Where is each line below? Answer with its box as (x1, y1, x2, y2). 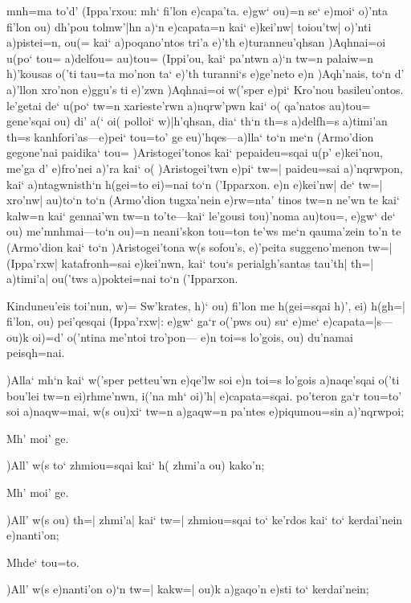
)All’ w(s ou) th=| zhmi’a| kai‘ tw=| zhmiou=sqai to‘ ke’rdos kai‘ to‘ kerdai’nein (6, 511, 403, 527)
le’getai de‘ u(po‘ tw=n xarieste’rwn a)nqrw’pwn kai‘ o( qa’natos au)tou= (6, 96, 371, 113)
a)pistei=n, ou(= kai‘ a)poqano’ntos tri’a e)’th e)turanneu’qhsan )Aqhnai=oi (6, 34, 386, 51)
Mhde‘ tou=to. (6, 553, 79, 570)
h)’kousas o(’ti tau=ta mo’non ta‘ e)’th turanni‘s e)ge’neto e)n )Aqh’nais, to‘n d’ (6, 65, 405, 82)
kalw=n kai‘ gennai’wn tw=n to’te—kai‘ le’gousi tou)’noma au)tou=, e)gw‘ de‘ (6, 207, 396, 224)
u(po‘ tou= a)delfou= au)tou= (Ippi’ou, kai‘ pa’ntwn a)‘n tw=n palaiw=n (6, 49, 374, 66)
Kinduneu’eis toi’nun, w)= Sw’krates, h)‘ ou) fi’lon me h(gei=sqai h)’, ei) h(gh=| (6, 297, 405, 314)
